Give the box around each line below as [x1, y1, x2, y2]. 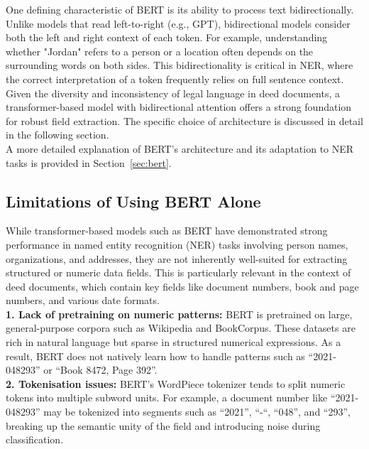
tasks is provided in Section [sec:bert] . [6, 155, 172, 170]
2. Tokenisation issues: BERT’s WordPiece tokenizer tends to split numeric [6, 376, 346, 391]
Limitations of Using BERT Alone [6, 190, 261, 212]
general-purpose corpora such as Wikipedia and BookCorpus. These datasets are [6, 320, 356, 335]
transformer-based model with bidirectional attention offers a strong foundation [6, 99, 352, 114]
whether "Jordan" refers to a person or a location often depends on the [6, 43, 314, 58]
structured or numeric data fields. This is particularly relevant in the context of [6, 265, 351, 280]
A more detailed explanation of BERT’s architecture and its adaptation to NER [6, 141, 354, 156]
